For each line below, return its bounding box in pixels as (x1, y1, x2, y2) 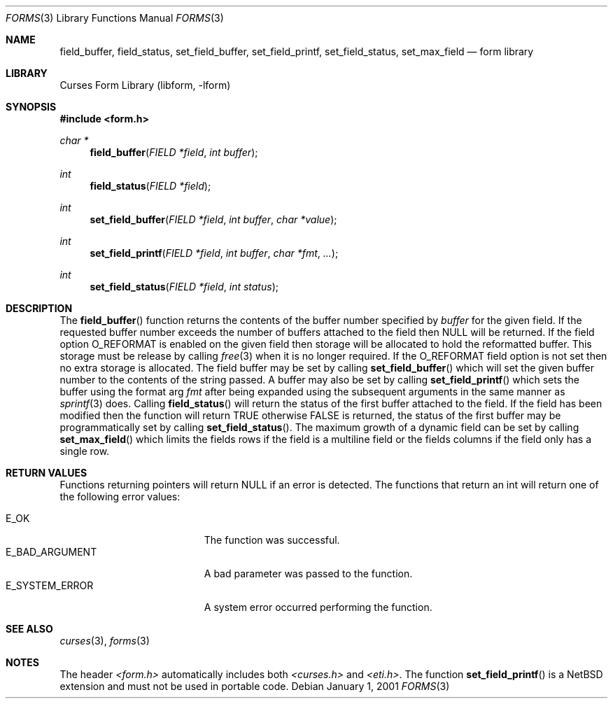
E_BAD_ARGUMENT (6, 546, 97, 558)
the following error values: (59, 491, 181, 502)
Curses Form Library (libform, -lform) (59, 79, 231, 91)
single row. (59, 445, 110, 457)
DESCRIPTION (6, 302, 73, 314)
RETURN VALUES (6, 467, 87, 479)
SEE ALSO (6, 623, 53, 635)
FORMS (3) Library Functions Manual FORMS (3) (6, 12, 224, 24)
